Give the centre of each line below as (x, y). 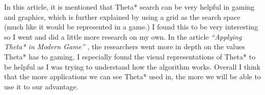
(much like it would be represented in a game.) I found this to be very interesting (131, 27)
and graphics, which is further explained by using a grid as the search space (122, 17)
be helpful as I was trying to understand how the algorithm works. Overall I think (132, 66)
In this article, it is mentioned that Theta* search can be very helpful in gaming (129, 7)
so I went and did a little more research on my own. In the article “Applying (123, 36)
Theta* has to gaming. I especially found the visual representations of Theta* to (130, 56)
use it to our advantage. (41, 86)
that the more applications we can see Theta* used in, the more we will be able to (132, 76)
